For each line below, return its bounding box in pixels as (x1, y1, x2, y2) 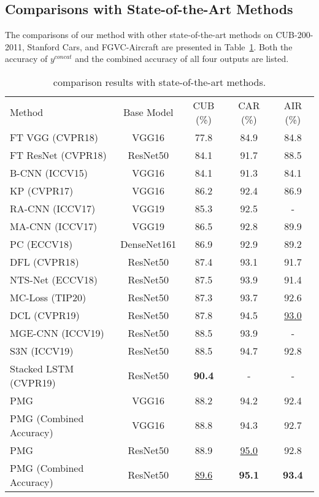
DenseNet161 (120, 236, 177, 251)
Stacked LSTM (10, 361, 74, 376)
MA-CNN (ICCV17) (10, 218, 98, 233)
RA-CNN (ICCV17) (10, 201, 96, 215)
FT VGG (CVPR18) (10, 129, 99, 144)
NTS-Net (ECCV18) (10, 272, 98, 287)
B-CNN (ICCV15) (10, 165, 88, 180)
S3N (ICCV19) (10, 343, 74, 358)
